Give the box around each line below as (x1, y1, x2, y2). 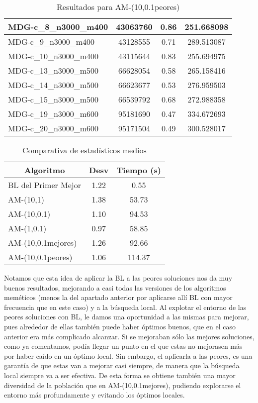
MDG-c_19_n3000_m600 (8, 108, 99, 119)
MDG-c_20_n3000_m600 (8, 122, 99, 134)
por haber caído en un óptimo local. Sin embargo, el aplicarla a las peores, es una (4, 350, 253, 361)
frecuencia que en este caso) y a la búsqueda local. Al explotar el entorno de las (4, 302, 247, 312)
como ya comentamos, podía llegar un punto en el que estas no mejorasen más (4, 341, 243, 351)
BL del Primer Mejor (8, 179, 82, 191)
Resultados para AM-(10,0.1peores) (57, 1, 180, 12)
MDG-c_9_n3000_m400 (8, 36, 95, 47)
